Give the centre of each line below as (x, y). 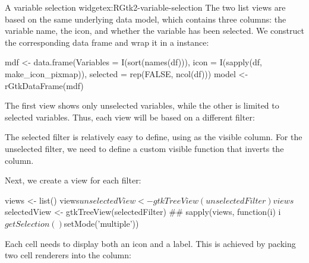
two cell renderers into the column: (68, 255)
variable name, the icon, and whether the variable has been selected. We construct (154, 31)
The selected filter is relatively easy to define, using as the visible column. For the (154, 137)
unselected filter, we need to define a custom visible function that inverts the (144, 148)
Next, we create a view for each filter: (73, 180)
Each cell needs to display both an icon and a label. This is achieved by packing (150, 243)
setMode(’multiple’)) (101, 223)
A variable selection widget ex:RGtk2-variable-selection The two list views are (145, 7)
